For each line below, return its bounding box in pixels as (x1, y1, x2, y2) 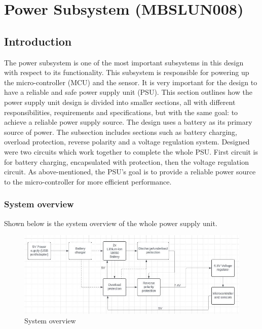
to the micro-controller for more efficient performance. (4, 176, 172, 187)
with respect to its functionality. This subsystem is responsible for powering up (4, 67, 249, 78)
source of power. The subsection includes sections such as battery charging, (4, 126, 238, 137)
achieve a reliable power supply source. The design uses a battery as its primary (4, 117, 252, 127)
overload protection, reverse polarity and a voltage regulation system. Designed (4, 136, 250, 147)
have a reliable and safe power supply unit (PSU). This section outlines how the (4, 87, 252, 97)
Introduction (4, 33, 72, 49)
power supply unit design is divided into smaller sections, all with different (4, 96, 236, 107)
